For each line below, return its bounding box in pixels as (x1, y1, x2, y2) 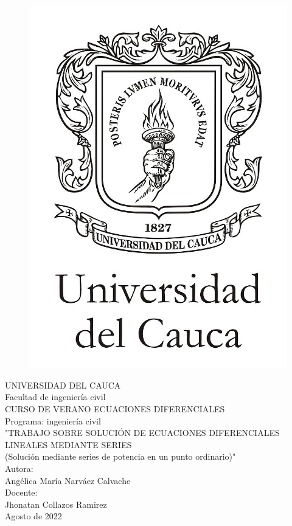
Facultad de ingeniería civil (5, 390, 106, 403)
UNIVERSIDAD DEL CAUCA (5, 378, 121, 391)
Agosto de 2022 (5, 510, 62, 522)
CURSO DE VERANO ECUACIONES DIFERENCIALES (5, 402, 225, 415)
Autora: (5, 462, 33, 474)
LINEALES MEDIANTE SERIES (5, 438, 132, 451)
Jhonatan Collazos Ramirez (5, 497, 107, 510)
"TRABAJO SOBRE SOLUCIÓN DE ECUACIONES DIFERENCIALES (5, 426, 280, 439)
